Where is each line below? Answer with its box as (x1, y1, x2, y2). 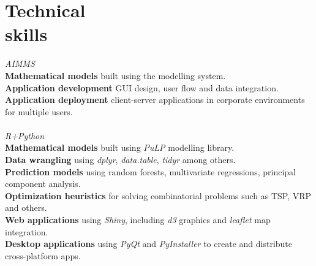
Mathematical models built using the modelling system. (5, 69, 226, 82)
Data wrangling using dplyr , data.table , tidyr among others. (5, 153, 236, 166)
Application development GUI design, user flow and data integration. (5, 81, 279, 94)
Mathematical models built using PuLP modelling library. (5, 141, 235, 154)
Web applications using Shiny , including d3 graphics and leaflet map (5, 213, 271, 226)
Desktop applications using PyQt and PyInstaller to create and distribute (5, 237, 293, 250)
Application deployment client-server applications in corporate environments (5, 93, 305, 106)
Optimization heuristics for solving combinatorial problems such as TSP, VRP (5, 189, 312, 202)
